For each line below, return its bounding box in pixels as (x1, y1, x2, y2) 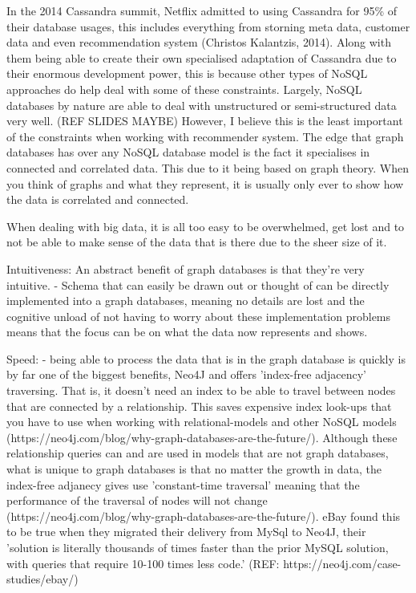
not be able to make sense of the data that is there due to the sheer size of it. (6, 234, 387, 250)
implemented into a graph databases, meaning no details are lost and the (6, 292, 365, 309)
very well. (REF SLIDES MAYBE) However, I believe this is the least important (6, 112, 403, 129)
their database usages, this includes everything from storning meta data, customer (6, 18, 410, 35)
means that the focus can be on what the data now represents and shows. (6, 323, 368, 340)
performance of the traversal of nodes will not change (6, 492, 268, 509)
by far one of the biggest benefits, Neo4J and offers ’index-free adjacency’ (6, 366, 366, 383)
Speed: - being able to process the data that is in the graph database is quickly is (6, 350, 406, 367)
